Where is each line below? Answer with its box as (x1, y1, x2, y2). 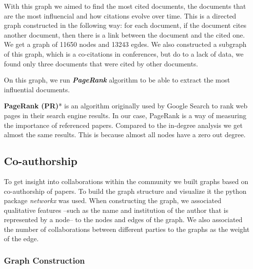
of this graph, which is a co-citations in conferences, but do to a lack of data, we (4, 48, 244, 59)
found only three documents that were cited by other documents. (4, 58, 198, 68)
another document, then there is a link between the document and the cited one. (4, 29, 245, 40)
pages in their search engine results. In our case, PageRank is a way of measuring (4, 110, 247, 120)
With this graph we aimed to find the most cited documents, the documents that (4, 1, 246, 11)
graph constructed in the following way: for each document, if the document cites (4, 20, 247, 30)
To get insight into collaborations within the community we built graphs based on (4, 176, 249, 186)
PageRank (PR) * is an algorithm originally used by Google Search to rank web (4, 101, 248, 111)
